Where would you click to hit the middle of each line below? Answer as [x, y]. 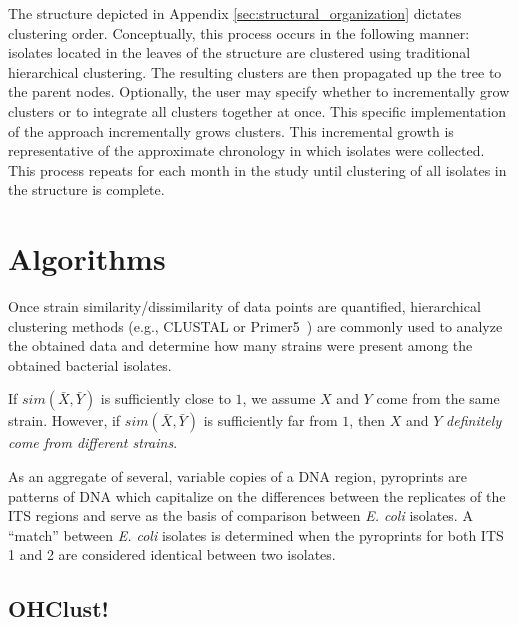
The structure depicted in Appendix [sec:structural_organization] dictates [235, 13]
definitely [474, 420]
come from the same [438, 398]
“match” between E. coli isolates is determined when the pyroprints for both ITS [256, 534]
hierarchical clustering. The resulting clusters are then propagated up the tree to [255, 71]
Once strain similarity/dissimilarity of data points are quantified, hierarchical [244, 306]
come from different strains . [93, 442]
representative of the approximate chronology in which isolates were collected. [246, 150]
